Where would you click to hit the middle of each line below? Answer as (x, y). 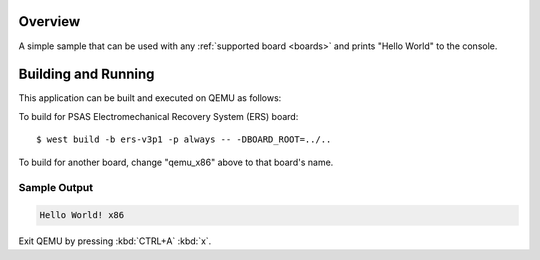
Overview (49, 21)
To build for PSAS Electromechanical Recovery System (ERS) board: (158, 116)
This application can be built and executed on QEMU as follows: (150, 98)
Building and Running (86, 74)
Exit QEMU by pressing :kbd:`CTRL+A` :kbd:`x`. (115, 241)
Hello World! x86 (82, 215)
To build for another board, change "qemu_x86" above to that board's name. (176, 162)
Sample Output (56, 188)
